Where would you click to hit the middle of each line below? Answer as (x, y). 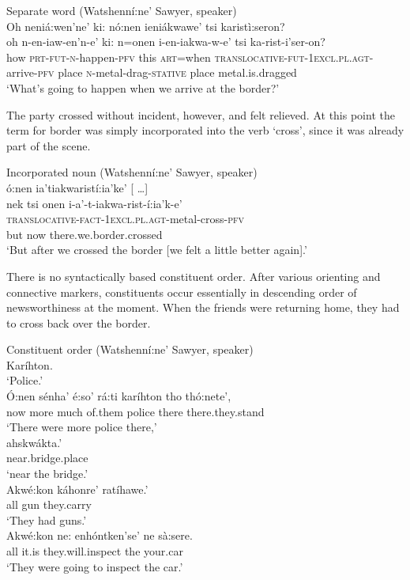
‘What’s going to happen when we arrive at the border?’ (143, 87)
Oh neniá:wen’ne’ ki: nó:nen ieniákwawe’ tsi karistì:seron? (146, 26)
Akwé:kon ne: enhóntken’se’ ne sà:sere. (100, 535)
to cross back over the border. (79, 322)
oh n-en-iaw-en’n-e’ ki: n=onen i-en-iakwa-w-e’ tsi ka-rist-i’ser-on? (166, 42)
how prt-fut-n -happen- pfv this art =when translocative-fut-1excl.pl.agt (188, 57)
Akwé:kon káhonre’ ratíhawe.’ (77, 489)
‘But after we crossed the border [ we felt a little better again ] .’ (157, 250)
